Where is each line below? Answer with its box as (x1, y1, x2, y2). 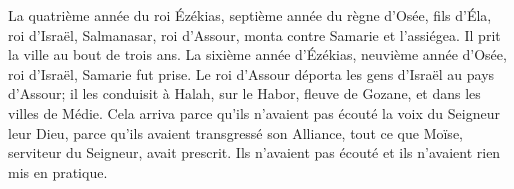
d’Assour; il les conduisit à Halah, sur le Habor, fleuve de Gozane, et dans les (8, 83, 481, 104)
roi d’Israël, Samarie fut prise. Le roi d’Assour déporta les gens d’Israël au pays (8, 63, 495, 84)
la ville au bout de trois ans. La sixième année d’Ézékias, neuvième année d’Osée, (8, 44, 507, 65)
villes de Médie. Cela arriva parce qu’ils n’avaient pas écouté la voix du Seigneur (8, 102, 500, 123)
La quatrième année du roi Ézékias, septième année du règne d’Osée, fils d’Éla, (8, 5, 492, 25)
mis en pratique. (8, 161, 108, 182)
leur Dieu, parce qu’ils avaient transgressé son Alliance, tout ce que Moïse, (8, 122, 463, 143)
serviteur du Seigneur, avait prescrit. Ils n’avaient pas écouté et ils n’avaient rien (8, 142, 501, 163)
